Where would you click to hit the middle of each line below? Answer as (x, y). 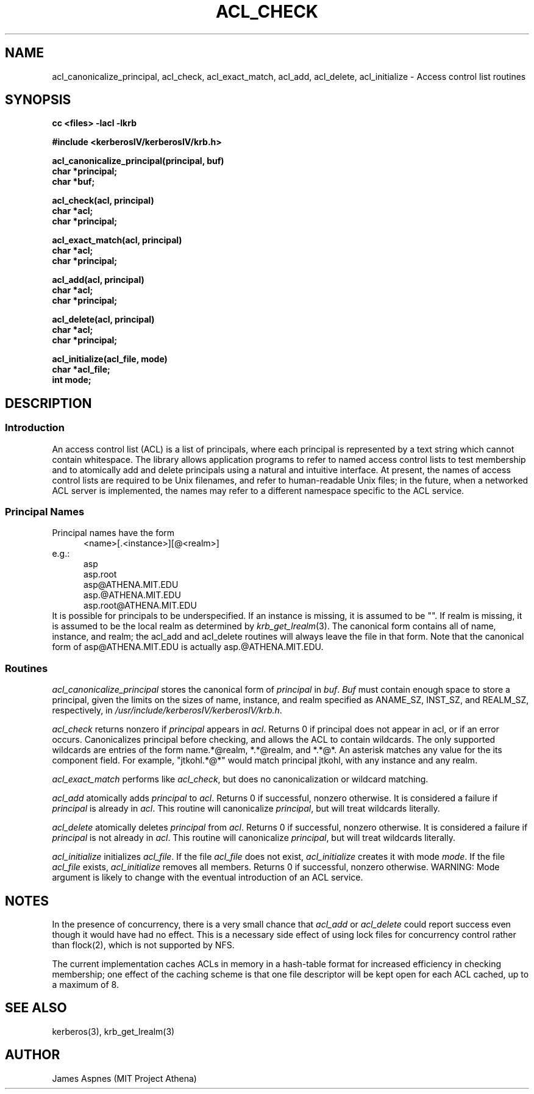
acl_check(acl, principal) (103, 201)
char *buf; (73, 182)
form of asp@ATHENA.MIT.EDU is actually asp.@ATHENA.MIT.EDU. (188, 647)
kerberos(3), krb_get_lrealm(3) (113, 1031)
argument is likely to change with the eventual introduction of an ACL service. (208, 878)
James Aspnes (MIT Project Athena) (124, 1078)
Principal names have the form (113, 533)
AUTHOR (33, 1055)
